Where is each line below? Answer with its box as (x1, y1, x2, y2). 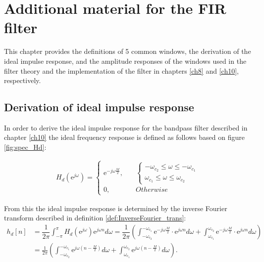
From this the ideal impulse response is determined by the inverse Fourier (4, 203, 227, 213)
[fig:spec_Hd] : (4, 142, 47, 152)
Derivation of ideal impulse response (4, 99, 194, 115)
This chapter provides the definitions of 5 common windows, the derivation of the (4, 46, 251, 56)
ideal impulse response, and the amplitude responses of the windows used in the (4, 55, 247, 66)
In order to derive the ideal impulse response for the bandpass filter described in (4, 122, 248, 132)
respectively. (4, 75, 41, 86)
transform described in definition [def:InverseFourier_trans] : (4, 213, 186, 223)
